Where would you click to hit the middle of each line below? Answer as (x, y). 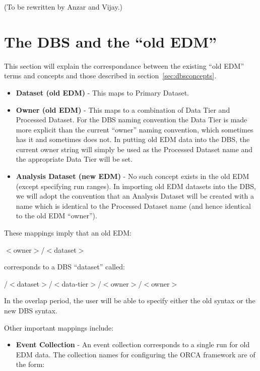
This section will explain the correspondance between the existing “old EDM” (124, 65)
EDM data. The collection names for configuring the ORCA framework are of (136, 354)
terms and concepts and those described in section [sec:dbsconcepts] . (110, 76)
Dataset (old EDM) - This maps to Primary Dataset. (102, 92)
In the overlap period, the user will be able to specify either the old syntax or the (130, 300)
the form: (30, 364)
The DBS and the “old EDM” (111, 41)
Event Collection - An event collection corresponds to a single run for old (133, 344)
